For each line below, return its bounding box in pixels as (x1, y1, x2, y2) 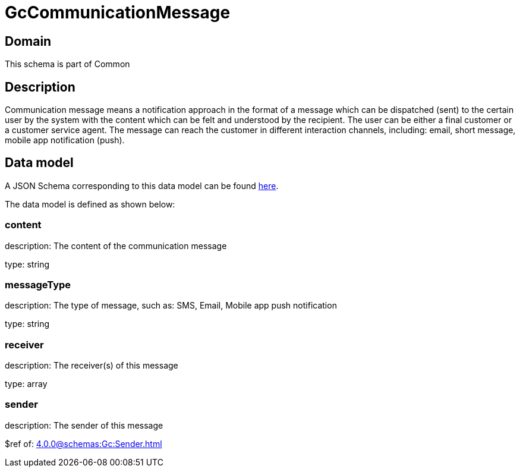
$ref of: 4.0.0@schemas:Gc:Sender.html (5, 438, 162, 449)
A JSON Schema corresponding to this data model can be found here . (5, 180, 279, 191)
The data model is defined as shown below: (5, 199, 175, 209)
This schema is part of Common (5, 59, 130, 70)
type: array (5, 379, 48, 389)
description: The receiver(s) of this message (5, 360, 178, 371)
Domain (5, 33, 52, 49)
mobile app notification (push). (5, 135, 125, 146)
